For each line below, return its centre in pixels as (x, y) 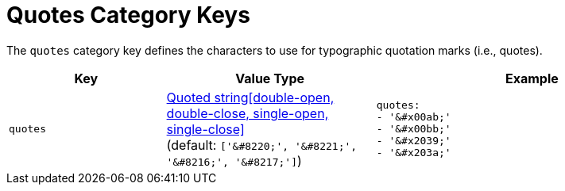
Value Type (270, 78)
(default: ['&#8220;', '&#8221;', (262, 145)
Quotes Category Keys (128, 15)
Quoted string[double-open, (250, 97)
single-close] (205, 129)
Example (532, 78)
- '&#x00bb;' (414, 129)
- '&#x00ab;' (414, 117)
